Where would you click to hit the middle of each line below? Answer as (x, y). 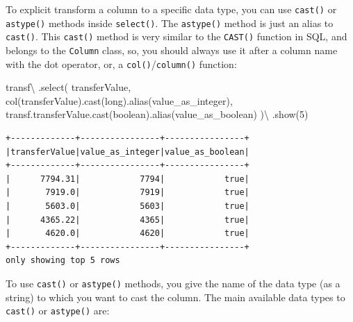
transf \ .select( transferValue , (68, 87)
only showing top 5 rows (63, 261)
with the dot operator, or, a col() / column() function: (121, 63)
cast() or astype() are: (58, 311)
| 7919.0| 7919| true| (128, 193)
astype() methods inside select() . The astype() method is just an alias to (170, 23)
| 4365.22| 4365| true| (128, 220)
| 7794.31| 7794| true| (128, 179)
